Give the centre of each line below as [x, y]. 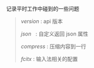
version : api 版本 [42, 21]
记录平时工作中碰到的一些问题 [43, 9]
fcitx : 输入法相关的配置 [49, 59]
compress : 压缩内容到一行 [53, 46]
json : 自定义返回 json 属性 [54, 34]
